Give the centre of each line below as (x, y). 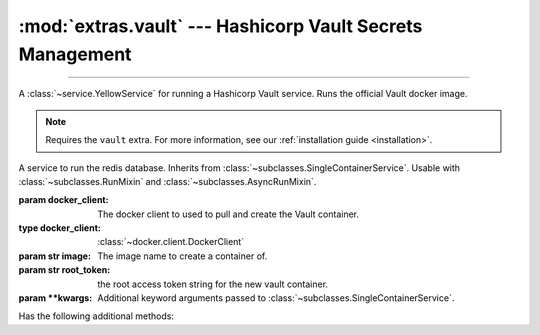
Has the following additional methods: (96, 316)
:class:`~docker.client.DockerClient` (171, 242)
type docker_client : (60, 228)
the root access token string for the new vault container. (213, 284)
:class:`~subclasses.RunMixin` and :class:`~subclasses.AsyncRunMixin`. (167, 181)
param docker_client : (63, 200)
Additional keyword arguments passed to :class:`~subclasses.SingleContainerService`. (276, 298)
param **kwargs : (55, 298)
